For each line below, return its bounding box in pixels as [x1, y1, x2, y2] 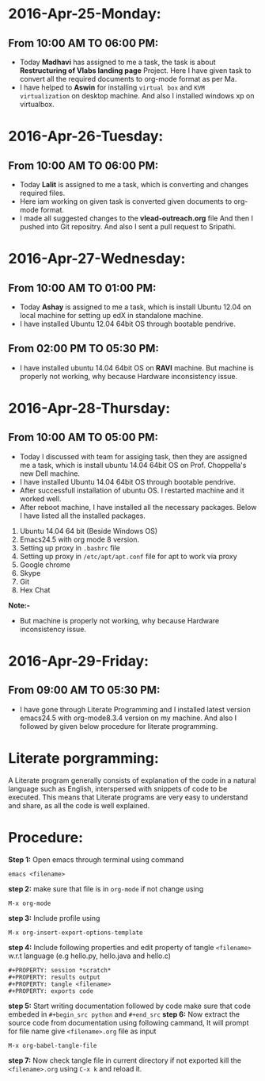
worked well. [19, 493, 62, 504]
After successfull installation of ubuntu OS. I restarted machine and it [19, 485, 245, 495]
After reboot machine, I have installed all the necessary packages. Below [19, 502, 257, 512]
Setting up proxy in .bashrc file [19, 542, 121, 552]
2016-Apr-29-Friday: [8, 652, 149, 670]
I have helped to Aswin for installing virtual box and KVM [19, 82, 206, 92]
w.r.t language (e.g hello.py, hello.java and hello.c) [8, 951, 172, 960]
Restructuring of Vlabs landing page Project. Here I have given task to [19, 66, 252, 75]
